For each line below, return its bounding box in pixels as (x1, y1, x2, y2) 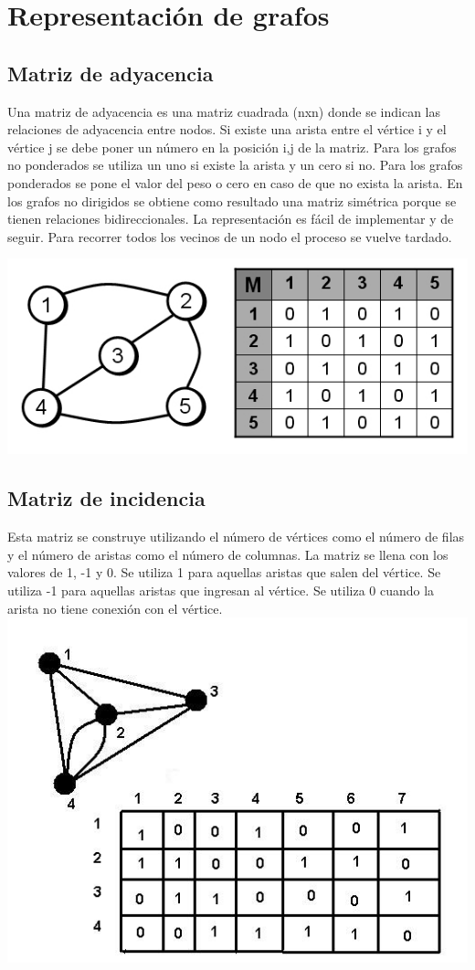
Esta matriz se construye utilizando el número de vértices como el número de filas (7, 527, 465, 546)
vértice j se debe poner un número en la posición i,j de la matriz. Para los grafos (7, 137, 457, 156)
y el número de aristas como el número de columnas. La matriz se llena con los (7, 544, 449, 564)
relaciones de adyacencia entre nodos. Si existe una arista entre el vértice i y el (7, 120, 447, 139)
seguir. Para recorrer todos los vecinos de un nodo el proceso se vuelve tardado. (7, 227, 452, 246)
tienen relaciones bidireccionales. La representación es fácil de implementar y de (7, 209, 454, 228)
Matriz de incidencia (7, 484, 206, 512)
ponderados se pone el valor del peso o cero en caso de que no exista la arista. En (7, 173, 463, 192)
